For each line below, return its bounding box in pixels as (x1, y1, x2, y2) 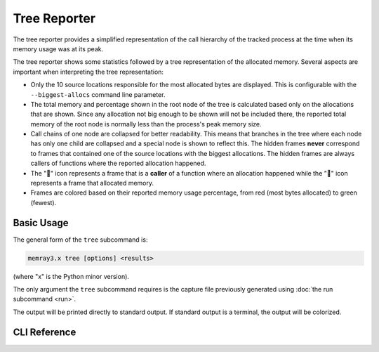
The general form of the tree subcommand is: (13, 235, 148, 244)
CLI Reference (13, 326, 77, 338)
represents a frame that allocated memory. (30, 179, 154, 188)
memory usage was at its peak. (13, 44, 104, 53)
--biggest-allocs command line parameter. (30, 90, 166, 98)
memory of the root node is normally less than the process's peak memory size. (30, 119, 262, 128)
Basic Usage (13, 216, 69, 228)
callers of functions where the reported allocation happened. (30, 159, 206, 168)
